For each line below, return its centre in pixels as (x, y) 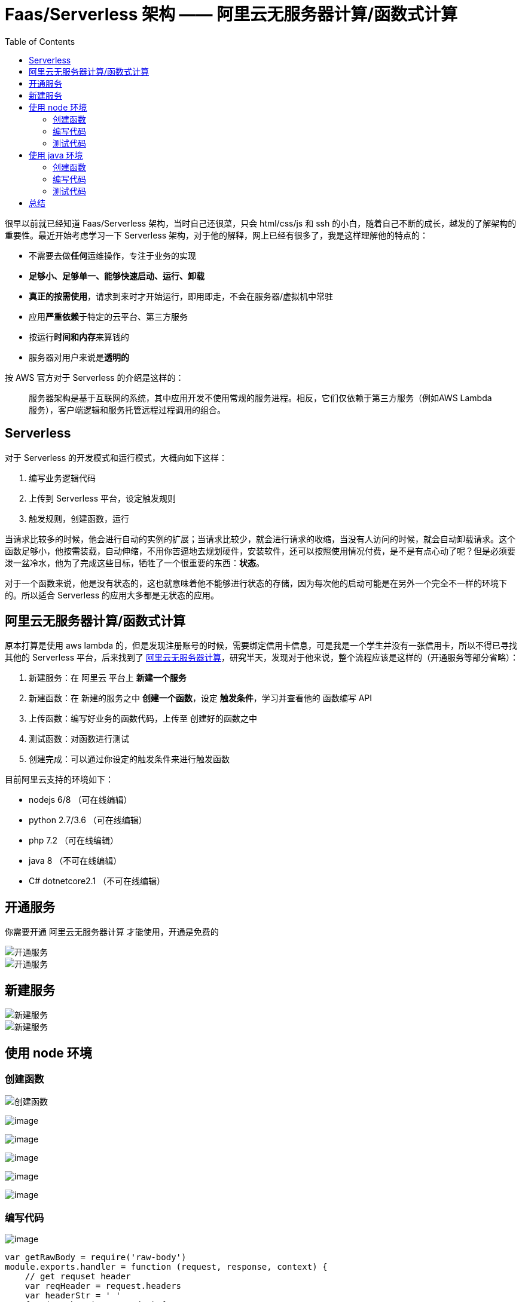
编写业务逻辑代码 (62, 478)
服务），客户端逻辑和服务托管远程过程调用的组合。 (127, 409)
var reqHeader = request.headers (103, 1286)
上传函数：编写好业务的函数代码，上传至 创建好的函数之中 (143, 719)
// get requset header (78, 1277)
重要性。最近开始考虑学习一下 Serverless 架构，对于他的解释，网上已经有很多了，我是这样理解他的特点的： (217, 235)
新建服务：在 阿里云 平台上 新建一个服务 (108, 678)
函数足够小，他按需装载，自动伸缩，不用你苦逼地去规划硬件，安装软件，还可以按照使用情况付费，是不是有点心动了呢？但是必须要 (260, 551)
